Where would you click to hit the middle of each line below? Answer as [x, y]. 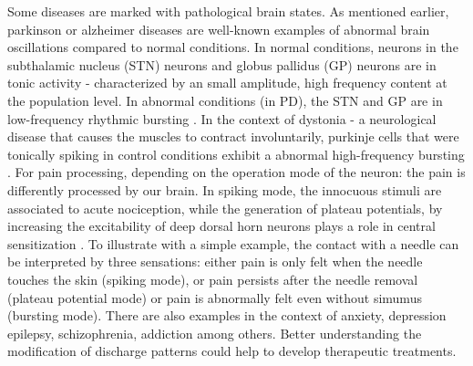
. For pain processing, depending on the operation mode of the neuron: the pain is [236, 172]
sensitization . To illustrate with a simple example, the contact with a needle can [233, 243]
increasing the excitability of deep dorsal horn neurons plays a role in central [221, 226]
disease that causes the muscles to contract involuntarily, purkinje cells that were [233, 136]
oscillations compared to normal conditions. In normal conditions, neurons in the [233, 47]
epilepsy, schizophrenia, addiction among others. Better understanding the [215, 333]
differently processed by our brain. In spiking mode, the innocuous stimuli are [225, 189]
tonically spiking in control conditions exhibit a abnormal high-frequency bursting [236, 154]
